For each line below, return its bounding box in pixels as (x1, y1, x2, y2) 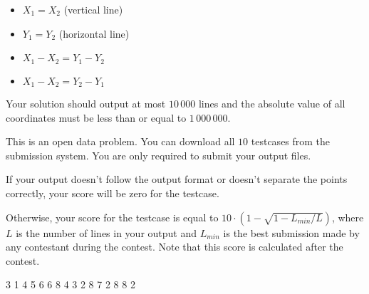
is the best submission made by (223, 225, 360, 240)
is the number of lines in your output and (16, 225, 197, 240)
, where (331, 209, 364, 224)
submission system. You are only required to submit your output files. (6, 147, 311, 162)
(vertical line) (63, 2, 123, 16)
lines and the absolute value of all (198, 96, 345, 111)
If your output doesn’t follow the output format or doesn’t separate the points (6, 172, 348, 187)
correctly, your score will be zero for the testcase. (6, 186, 219, 201)
